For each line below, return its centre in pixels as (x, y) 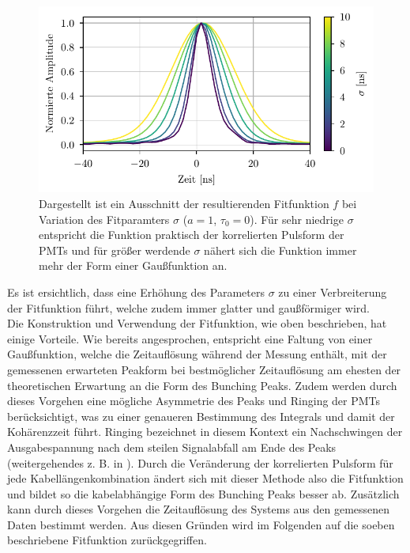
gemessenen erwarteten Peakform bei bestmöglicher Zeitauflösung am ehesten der (204, 369)
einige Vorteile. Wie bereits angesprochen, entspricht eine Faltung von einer (190, 338)
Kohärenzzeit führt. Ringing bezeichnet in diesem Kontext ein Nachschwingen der (205, 432)
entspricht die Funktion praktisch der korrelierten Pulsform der (192, 235)
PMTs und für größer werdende (115, 250)
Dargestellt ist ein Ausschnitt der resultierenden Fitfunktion (184, 204)
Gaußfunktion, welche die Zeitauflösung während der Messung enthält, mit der (197, 354)
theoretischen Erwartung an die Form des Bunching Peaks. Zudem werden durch (202, 385)
